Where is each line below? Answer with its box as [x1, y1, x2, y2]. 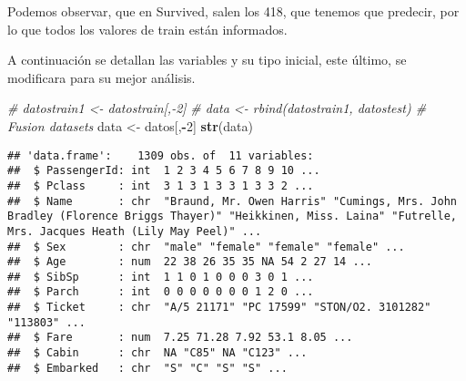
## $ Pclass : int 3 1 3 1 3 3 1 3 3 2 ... [7, 179, 314, 192]
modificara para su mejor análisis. [7, 67, 196, 87]
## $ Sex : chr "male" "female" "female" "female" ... [7, 240, 405, 253]
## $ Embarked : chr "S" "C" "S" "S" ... [7, 361, 288, 375]
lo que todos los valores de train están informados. [7, 19, 288, 38]
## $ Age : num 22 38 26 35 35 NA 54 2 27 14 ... [7, 255, 372, 269]
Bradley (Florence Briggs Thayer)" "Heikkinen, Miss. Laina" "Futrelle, [7, 210, 457, 223]
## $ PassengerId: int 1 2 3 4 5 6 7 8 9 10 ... [7, 164, 320, 178]
